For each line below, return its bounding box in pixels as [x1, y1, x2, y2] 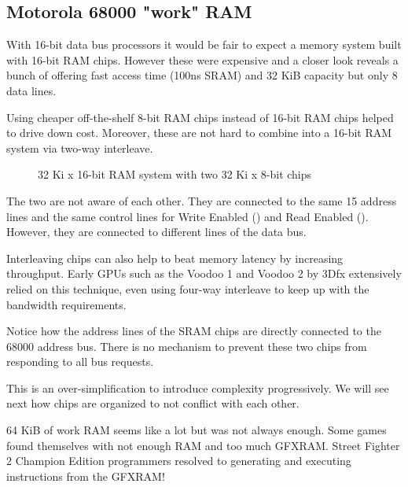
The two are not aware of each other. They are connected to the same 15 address [6, 192, 397, 208]
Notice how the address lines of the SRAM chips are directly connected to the [6, 323, 381, 339]
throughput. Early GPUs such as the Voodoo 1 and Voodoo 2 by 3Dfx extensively [6, 265, 402, 282]
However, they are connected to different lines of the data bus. [6, 223, 307, 240]
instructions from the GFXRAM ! [6, 467, 165, 484]
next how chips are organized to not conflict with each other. [6, 395, 300, 411]
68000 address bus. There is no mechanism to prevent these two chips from [6, 338, 367, 354]
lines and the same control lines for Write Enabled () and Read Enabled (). [6, 208, 369, 224]
